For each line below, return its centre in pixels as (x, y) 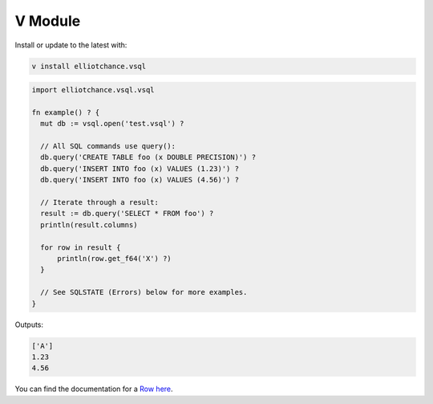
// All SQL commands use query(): (108, 146)
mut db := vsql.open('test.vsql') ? (112, 124)
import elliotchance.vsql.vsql (93, 90)
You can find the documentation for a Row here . (94, 389)
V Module (48, 21)
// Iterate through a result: (100, 202)
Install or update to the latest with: (71, 45)
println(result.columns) (89, 224)
